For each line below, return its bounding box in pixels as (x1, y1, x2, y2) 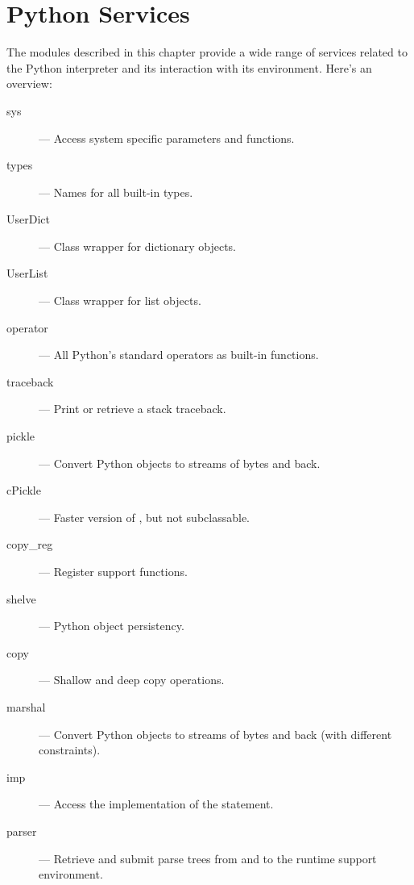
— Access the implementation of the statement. (39, 795, 274, 812)
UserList (6, 265, 48, 282)
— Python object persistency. (39, 617, 184, 634)
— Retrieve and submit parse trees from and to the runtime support (39, 850, 377, 866)
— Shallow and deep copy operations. (39, 671, 225, 688)
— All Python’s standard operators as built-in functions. (39, 346, 319, 363)
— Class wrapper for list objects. (39, 292, 201, 309)
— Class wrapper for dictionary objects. (39, 237, 237, 254)
